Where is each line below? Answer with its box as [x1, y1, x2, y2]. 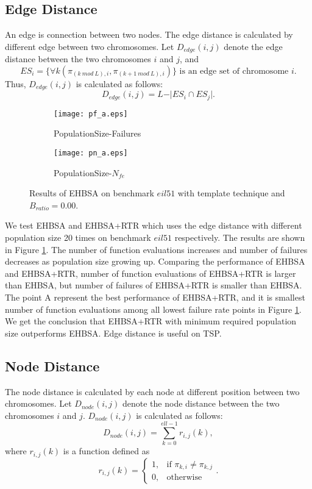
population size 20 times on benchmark [5, 231, 151, 244]
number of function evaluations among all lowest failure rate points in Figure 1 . [5, 302, 302, 315]
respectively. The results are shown [174, 231, 305, 244]
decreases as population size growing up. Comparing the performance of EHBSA [5, 255, 305, 268]
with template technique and [177, 187, 285, 199]
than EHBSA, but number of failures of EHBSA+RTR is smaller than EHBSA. [5, 279, 302, 291]
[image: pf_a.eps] [54, 109, 128, 118]
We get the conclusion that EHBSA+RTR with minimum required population [5, 315, 297, 327]
